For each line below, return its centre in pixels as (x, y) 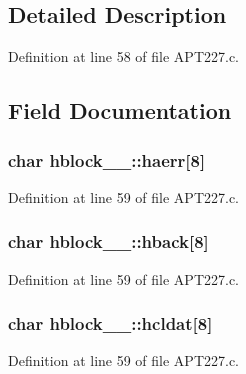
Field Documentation (120, 110)
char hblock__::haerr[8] (107, 159)
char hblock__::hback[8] (108, 241)
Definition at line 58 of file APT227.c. (124, 56)
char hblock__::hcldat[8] (110, 323)
